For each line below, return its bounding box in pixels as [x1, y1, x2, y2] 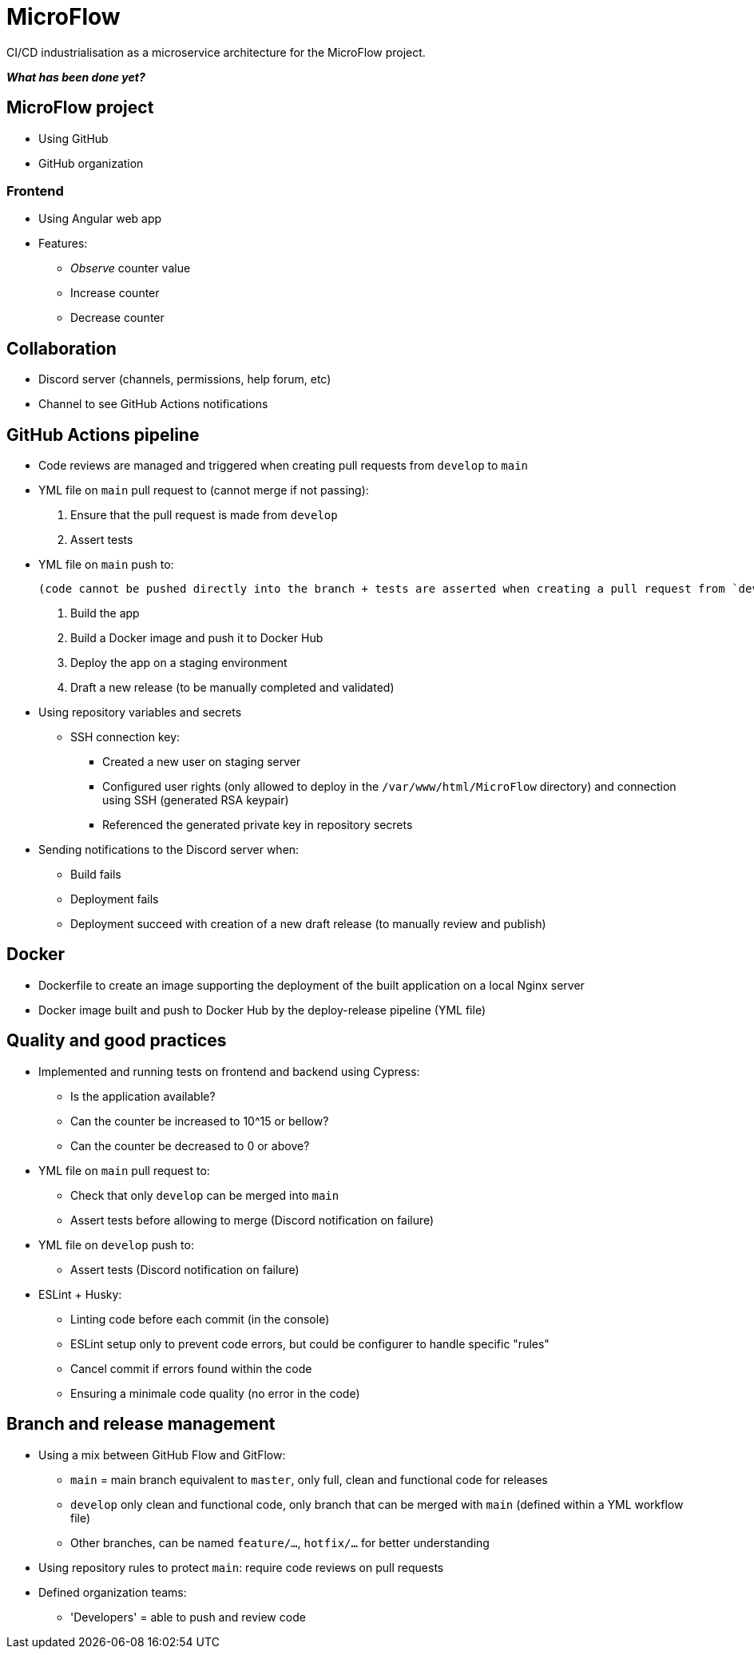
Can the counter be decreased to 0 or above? [70, 1138, 310, 1153]
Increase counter [70, 286, 160, 300]
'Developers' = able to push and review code [70, 1609, 306, 1624]
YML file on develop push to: [38, 1237, 194, 1252]
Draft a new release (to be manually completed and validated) [70, 681, 395, 695]
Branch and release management [6, 1414, 276, 1435]
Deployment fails [70, 892, 159, 907]
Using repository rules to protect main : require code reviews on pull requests [38, 1560, 444, 1574]
